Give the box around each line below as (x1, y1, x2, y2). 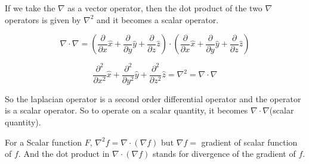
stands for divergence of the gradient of (152, 147, 296, 160)
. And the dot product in (18, 147, 110, 160)
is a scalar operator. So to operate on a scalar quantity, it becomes (5, 104, 248, 116)
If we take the (5, 2, 55, 14)
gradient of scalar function (201, 135, 298, 148)
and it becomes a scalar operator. (97, 13, 219, 26)
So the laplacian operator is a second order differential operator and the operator (5, 92, 301, 105)
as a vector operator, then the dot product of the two (67, 2, 262, 14)
